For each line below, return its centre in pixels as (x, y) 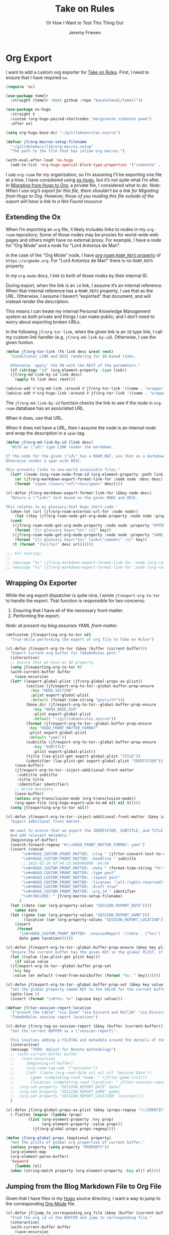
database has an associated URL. (50, 408)
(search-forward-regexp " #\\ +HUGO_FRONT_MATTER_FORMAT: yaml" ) (77, 844)
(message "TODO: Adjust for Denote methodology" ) (63, 1049)
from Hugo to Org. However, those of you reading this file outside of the (80, 196)
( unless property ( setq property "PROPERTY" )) (60, 1147)
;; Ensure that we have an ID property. (53, 663)
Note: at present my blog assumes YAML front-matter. (62, 625)
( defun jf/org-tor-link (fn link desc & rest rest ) (60, 351)
